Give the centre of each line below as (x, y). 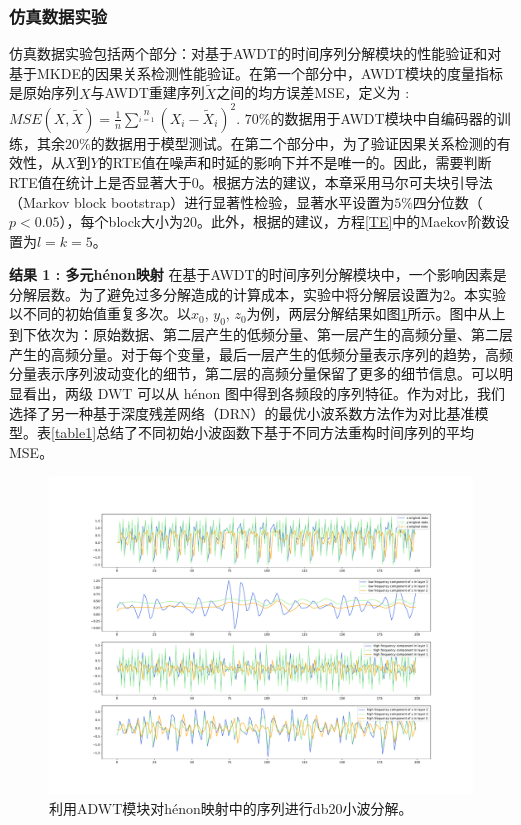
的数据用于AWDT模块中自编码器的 (383, 117)
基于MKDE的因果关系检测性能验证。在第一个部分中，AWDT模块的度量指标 (256, 72)
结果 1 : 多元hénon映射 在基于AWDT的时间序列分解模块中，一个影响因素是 (258, 274)
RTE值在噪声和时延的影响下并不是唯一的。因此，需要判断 (302, 162)
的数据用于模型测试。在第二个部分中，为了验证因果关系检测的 (293, 142)
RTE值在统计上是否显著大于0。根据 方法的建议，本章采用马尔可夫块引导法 (251, 181)
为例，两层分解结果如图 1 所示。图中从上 (376, 313)
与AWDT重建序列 (147, 92)
